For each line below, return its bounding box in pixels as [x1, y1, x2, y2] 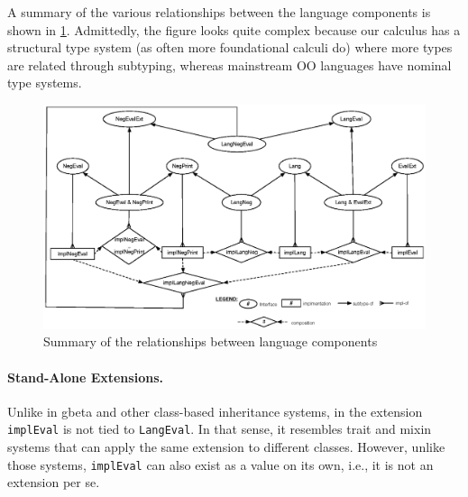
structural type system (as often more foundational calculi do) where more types [7, 38, 453, 57]
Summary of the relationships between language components [43, 332, 378, 351]
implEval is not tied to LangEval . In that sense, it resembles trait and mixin [7, 419, 432, 438]
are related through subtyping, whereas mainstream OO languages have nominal [7, 55, 452, 74]
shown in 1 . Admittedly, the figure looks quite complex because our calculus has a [7, 20, 461, 39]
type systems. [7, 73, 82, 92]
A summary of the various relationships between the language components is [7, 3, 431, 21]
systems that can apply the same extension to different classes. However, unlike [7, 437, 445, 456]
